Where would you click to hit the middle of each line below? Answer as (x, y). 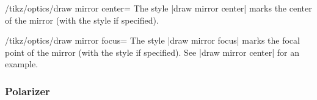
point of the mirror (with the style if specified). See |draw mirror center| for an (152, 52)
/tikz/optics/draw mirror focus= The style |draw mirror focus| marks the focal (152, 40)
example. (22, 64)
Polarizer (27, 91)
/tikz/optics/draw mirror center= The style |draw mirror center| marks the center (158, 8)
